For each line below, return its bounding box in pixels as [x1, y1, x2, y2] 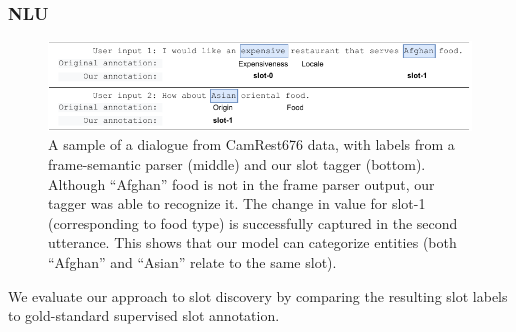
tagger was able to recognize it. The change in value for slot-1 [48, 193, 426, 214]
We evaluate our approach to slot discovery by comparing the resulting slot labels [8, 285, 508, 306]
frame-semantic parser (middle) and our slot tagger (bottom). [48, 154, 426, 175]
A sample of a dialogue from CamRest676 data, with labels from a [48, 134, 455, 155]
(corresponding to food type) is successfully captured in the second [48, 212, 458, 233]
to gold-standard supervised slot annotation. [8, 305, 280, 326]
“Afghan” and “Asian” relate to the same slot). [48, 252, 337, 272]
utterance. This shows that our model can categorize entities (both [48, 232, 457, 253]
